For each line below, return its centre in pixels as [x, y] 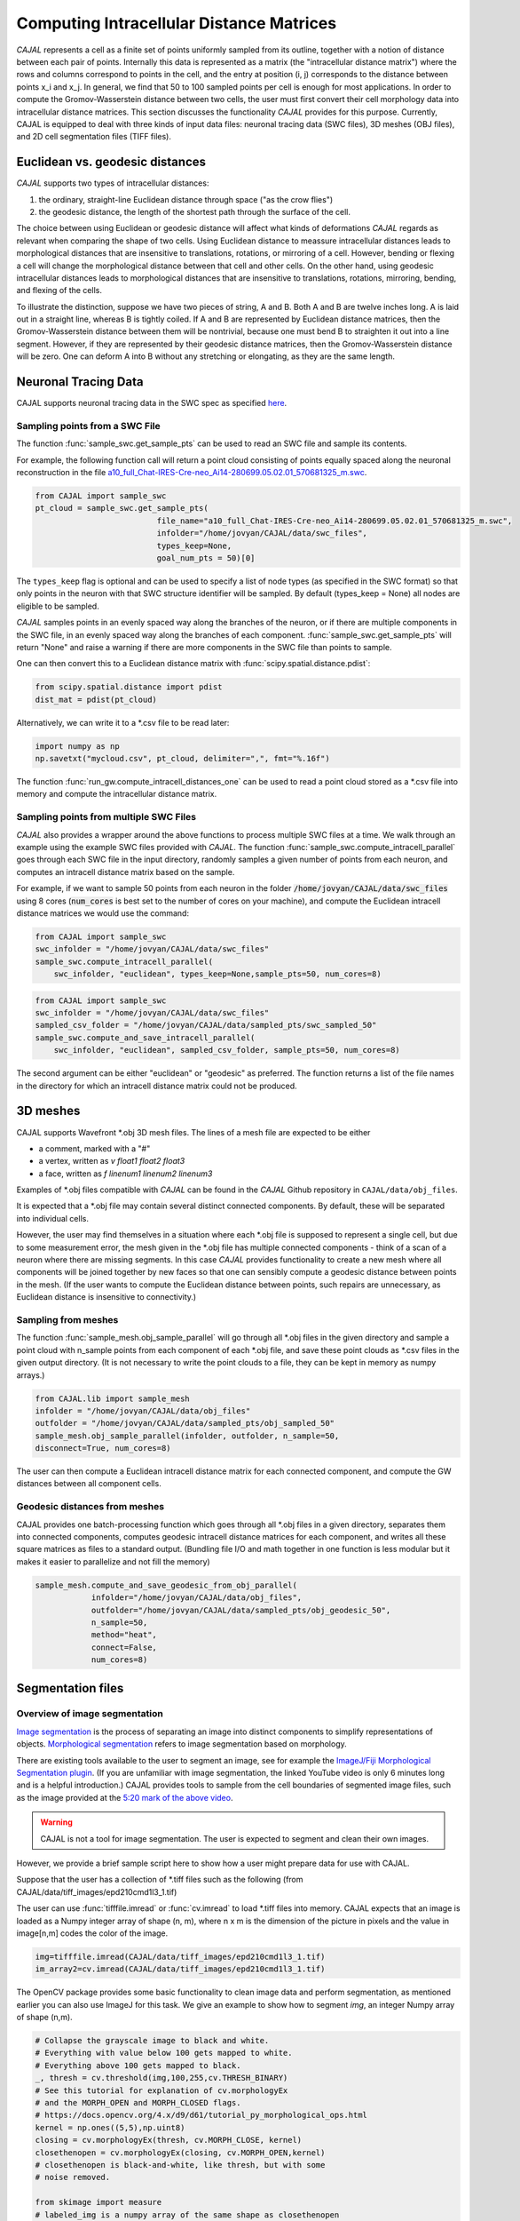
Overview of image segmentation [90, 1714]
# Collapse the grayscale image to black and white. [152, 2041]
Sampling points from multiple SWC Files [106, 817]
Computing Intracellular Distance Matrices [177, 23]
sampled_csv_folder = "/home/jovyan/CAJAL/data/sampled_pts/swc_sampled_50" [206, 1025]
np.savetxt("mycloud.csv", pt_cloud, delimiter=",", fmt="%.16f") [182, 759]
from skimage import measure [98, 2202]
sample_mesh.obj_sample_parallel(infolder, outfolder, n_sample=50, [187, 1436]
